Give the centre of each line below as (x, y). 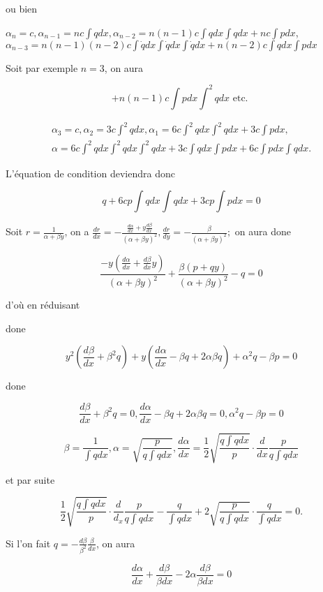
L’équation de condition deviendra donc (90, 173)
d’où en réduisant (43, 305)
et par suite (30, 479)
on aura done (263, 231)
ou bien (22, 8)
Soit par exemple (42, 67)
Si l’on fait (28, 543)
